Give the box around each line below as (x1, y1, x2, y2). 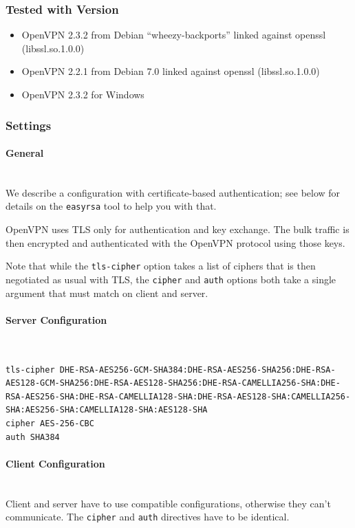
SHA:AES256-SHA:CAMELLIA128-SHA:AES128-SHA (6, 405, 208, 415)
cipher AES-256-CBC (6, 418, 94, 428)
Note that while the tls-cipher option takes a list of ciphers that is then (6, 258, 316, 273)
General (6, 146, 44, 160)
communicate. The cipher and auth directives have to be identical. (6, 509, 290, 524)
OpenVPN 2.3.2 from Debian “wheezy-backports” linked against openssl (21, 27, 326, 42)
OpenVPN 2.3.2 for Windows (21, 87, 144, 101)
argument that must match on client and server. (6, 285, 208, 300)
